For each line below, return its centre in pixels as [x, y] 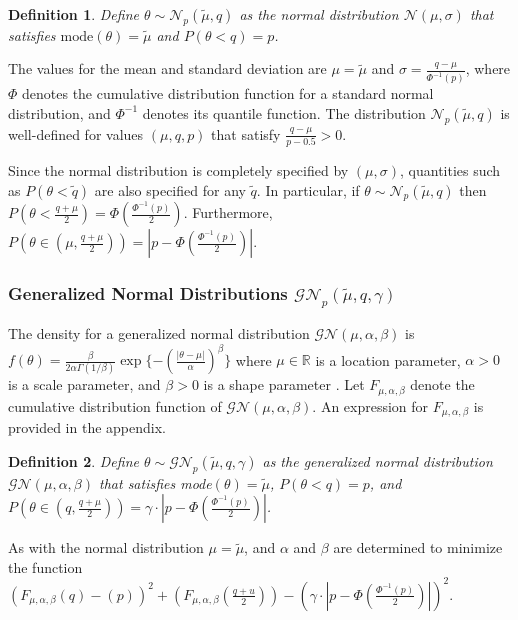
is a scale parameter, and [84, 384]
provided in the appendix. [87, 427]
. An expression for [370, 405]
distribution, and [59, 112]
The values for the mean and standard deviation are [167, 68]
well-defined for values [76, 133]
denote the [442, 384]
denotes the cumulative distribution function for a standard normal [228, 93]
